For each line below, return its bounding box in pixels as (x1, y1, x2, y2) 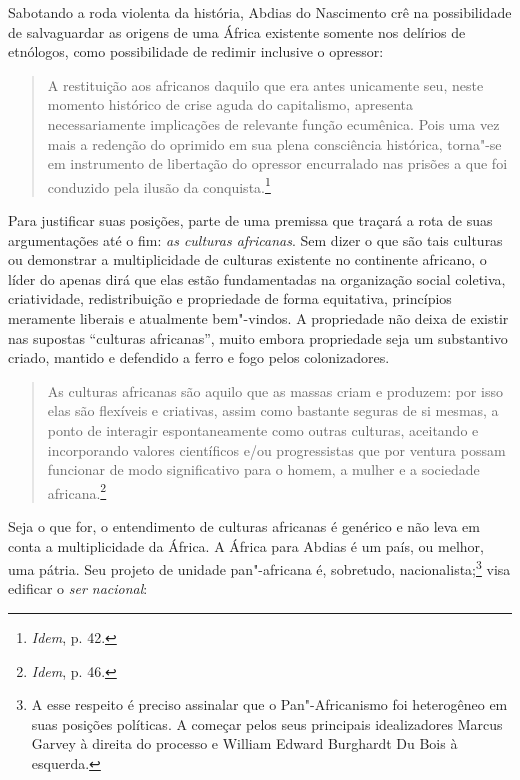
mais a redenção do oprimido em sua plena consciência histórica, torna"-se (47, 133, 502, 154)
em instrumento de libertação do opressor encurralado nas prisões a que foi (47, 153, 508, 174)
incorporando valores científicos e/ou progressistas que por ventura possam (47, 439, 506, 460)
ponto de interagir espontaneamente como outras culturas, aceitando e (47, 419, 479, 440)
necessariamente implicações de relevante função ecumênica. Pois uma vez (47, 113, 500, 134)
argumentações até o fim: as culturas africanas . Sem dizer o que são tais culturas (8, 229, 503, 250)
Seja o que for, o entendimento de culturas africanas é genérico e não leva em (8, 515, 480, 536)
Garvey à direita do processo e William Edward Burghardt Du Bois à (31, 733, 458, 754)
